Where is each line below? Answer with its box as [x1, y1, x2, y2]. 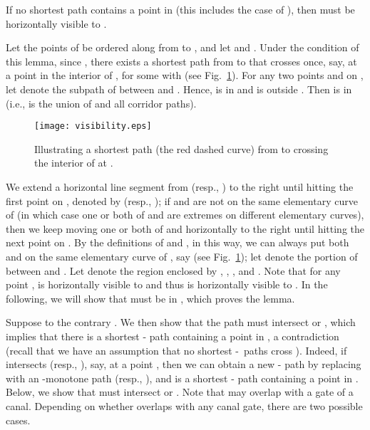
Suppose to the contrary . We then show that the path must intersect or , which [6, 315, 356, 330]
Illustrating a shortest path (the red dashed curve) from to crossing [34, 141, 329, 156]
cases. [6, 412, 31, 427]
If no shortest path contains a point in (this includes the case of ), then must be [6, 2, 355, 16]
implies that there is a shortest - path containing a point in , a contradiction [6, 328, 339, 343]
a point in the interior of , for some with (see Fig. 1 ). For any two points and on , [6, 68, 364, 83]
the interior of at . [34, 155, 113, 170]
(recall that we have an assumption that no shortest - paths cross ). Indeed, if [6, 342, 347, 357]
